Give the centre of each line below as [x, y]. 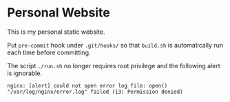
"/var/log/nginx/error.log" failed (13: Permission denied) [95, 92]
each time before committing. [49, 52]
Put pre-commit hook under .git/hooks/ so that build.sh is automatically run [115, 45]
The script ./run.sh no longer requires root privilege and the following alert [114, 65]
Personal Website [59, 13]
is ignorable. [25, 73]
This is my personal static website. [56, 32]
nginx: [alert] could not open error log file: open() [87, 85]
